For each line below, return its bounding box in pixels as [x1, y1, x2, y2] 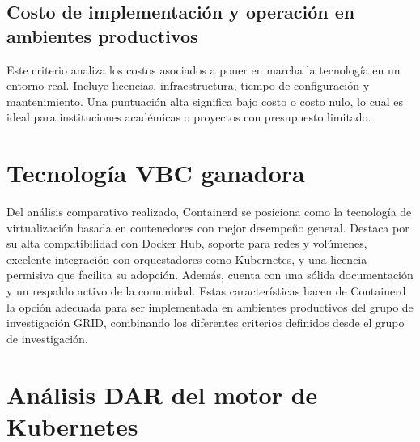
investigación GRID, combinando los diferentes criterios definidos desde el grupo [6, 314, 405, 331]
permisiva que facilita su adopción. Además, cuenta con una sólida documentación [6, 266, 414, 283]
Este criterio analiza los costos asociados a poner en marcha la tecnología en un [6, 61, 401, 78]
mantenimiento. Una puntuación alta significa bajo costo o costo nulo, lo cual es [6, 92, 403, 109]
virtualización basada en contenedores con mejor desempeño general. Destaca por [6, 219, 409, 236]
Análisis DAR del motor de [6, 377, 318, 410]
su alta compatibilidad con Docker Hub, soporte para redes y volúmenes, [6, 235, 367, 252]
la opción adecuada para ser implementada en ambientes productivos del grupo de [6, 298, 414, 315]
